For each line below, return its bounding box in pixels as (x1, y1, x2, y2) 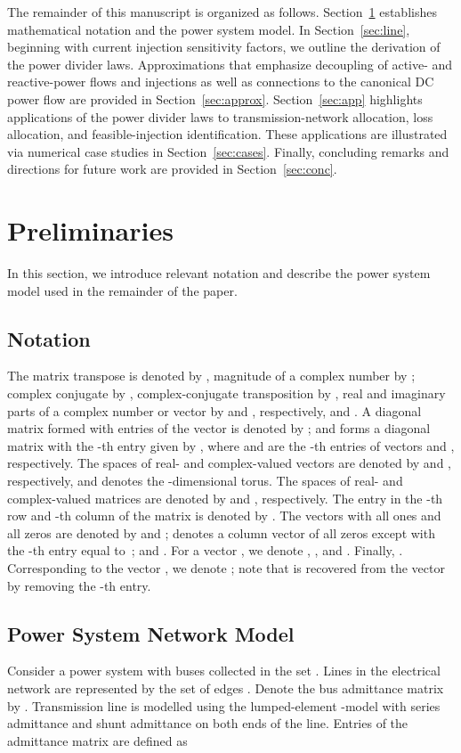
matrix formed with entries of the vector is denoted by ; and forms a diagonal (7, 419, 431, 438)
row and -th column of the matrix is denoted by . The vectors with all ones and (7, 506, 441, 525)
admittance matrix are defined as (7, 731, 188, 749)
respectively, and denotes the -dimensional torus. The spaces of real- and (7, 471, 403, 490)
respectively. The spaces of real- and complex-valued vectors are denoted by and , (7, 454, 451, 472)
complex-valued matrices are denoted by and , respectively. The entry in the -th (7, 488, 443, 507)
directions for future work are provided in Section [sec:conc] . (7, 160, 337, 178)
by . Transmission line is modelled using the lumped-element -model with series (7, 696, 441, 715)
